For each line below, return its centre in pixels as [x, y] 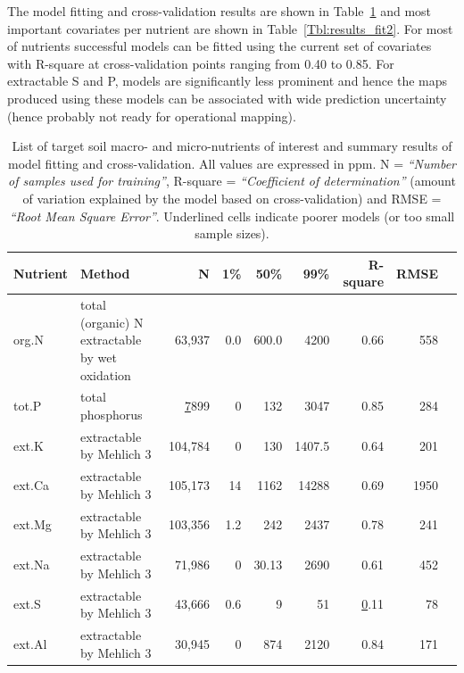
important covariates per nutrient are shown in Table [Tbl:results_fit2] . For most [230, 28]
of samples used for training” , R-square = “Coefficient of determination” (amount [232, 181]
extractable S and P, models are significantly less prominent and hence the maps [228, 81]
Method [105, 273]
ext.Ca [32, 485]
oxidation [106, 374]
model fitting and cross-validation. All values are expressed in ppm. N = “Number [232, 163]
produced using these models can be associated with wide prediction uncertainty [227, 98]
